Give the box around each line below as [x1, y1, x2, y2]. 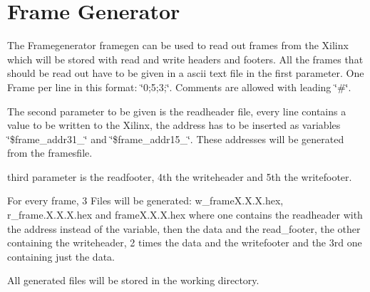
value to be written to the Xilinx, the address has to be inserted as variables [7, 118, 341, 132]
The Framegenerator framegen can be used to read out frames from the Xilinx [7, 38, 349, 53]
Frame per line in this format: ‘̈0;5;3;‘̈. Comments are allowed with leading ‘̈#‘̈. [7, 79, 351, 94]
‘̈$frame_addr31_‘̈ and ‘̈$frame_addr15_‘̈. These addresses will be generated [7, 131, 344, 146]
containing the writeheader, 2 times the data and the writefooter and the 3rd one [7, 235, 362, 250]
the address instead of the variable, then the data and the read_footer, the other [7, 221, 361, 236]
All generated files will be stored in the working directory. [7, 273, 259, 288]
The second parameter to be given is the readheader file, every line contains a [7, 103, 346, 118]
